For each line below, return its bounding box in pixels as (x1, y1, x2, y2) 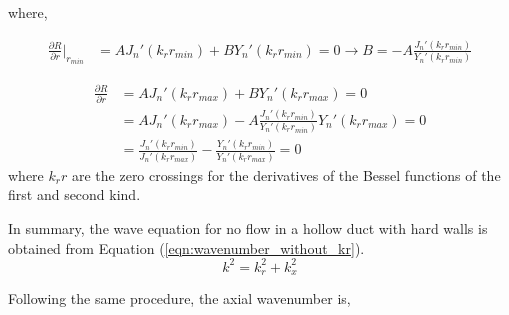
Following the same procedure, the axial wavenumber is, (8, 288, 351, 309)
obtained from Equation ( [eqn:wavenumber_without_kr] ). (8, 237, 365, 258)
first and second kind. (8, 184, 141, 205)
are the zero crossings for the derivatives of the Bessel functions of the (71, 164, 501, 185)
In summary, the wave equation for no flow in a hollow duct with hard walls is (8, 218, 488, 239)
